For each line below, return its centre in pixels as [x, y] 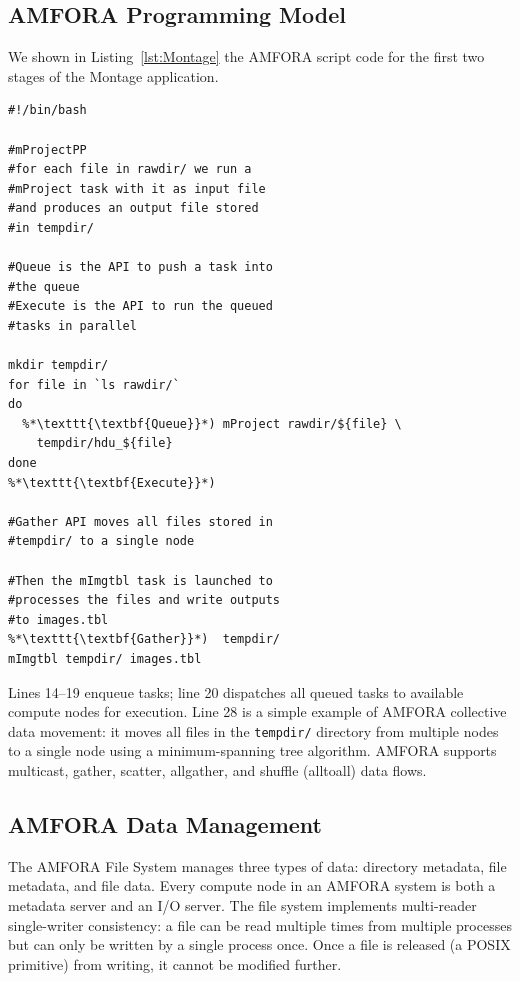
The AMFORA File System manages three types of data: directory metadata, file [257, 865]
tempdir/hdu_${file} [104, 443]
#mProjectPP [47, 149]
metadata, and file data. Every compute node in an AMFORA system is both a [252, 885]
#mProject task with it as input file [137, 188]
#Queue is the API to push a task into [140, 267]
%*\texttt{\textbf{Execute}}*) [112, 482]
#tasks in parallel [72, 325]
